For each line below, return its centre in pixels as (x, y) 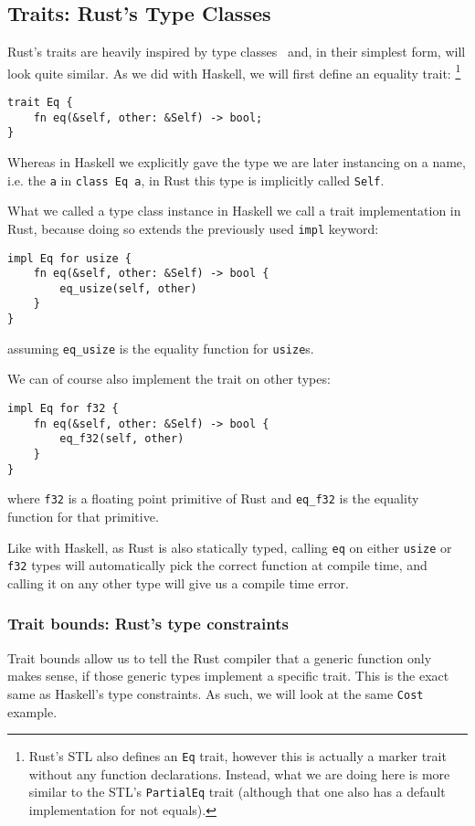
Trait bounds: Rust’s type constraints (148, 624)
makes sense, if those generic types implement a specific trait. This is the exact (228, 676)
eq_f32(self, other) (122, 439)
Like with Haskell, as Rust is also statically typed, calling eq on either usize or (230, 547)
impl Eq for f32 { (63, 409)
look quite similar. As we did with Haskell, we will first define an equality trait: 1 (234, 71)
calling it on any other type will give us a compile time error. (178, 582)
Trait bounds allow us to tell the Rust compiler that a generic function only (220, 657)
